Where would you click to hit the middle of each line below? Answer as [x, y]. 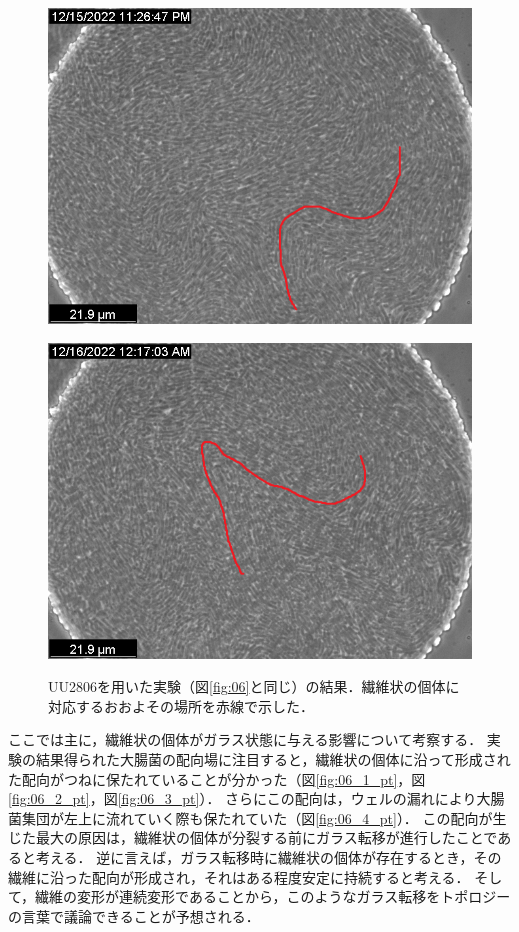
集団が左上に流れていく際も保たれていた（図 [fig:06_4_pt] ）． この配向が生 [264, 817]
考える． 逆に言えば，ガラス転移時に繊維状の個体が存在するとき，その [268, 857]
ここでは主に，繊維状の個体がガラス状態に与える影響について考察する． [245, 739]
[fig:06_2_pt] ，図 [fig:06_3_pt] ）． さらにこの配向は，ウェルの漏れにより [242, 798]
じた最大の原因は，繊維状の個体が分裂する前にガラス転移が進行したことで [253, 837]
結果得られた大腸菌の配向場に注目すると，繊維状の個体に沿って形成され [273, 759]
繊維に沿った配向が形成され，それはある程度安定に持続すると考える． [239, 876]
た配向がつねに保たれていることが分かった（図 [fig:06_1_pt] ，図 [217, 778]
